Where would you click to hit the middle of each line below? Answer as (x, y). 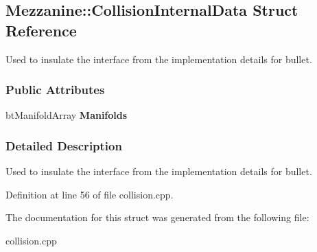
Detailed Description (64, 145)
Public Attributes (55, 90)
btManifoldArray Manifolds (67, 115)
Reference (41, 30)
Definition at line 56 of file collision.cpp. (90, 194)
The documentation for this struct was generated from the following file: (157, 217)
